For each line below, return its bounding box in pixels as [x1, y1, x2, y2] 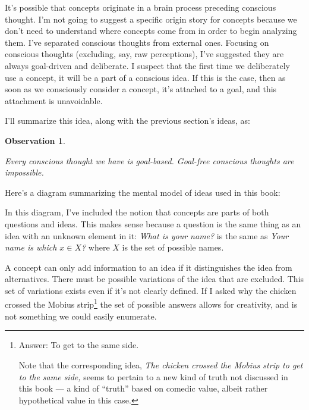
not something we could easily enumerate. [5, 309, 157, 322]
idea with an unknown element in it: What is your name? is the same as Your [5, 229, 289, 242]
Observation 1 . [5, 134, 65, 146]
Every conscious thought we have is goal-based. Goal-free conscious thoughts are [5, 154, 294, 167]
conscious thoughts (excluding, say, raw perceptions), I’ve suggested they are [5, 48, 284, 60]
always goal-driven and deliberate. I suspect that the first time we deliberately [5, 59, 290, 71]
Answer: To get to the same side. [18, 339, 139, 351]
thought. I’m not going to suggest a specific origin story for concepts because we [5, 12, 297, 25]
